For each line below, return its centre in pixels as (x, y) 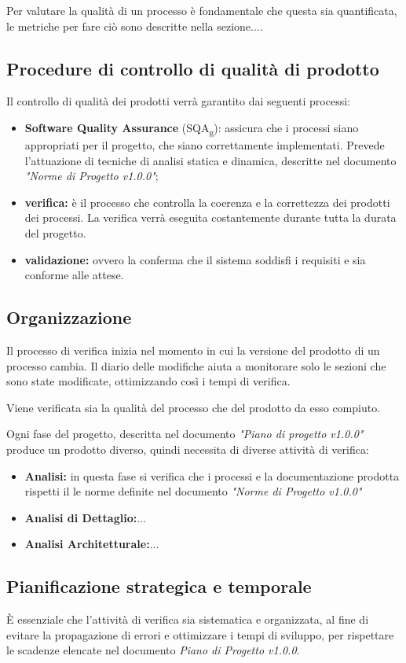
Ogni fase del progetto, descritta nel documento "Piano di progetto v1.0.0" (185, 434)
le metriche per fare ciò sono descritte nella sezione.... (135, 26)
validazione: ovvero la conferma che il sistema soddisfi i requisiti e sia (195, 259)
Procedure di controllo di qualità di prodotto (193, 68)
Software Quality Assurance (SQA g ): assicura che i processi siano (192, 128)
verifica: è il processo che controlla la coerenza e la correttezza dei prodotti (207, 202)
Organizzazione (69, 317)
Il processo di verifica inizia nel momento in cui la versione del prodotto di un (193, 350)
